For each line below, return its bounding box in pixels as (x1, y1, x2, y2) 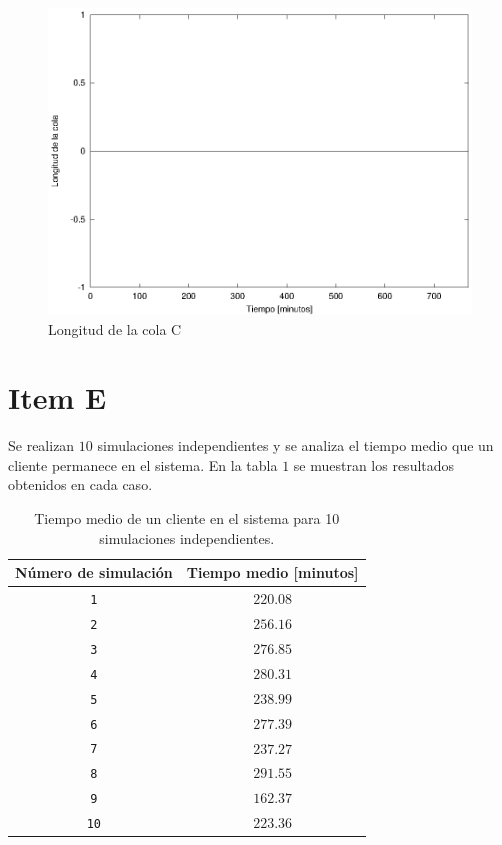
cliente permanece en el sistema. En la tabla (8, 454, 278, 475)
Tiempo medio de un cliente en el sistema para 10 (34, 508, 340, 528)
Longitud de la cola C (48, 318, 182, 339)
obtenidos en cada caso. (8, 474, 153, 495)
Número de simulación (15, 562, 173, 583)
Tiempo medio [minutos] (186, 562, 359, 583)
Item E (8, 377, 107, 418)
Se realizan (8, 435, 75, 456)
